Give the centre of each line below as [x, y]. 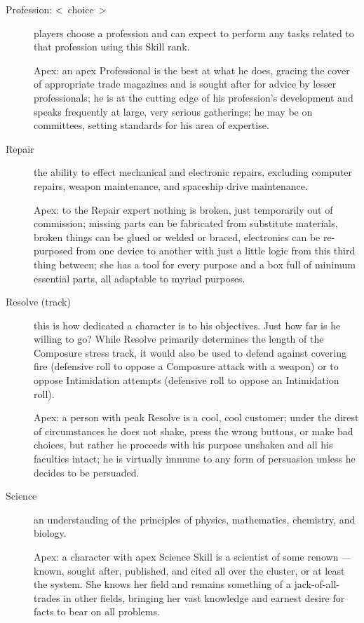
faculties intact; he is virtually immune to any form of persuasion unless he [195, 459]
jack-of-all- [317, 584]
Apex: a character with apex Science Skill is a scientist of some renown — [193, 556]
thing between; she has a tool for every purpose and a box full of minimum [195, 264]
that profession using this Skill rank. [112, 47]
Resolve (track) [38, 302]
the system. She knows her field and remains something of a [162, 584]
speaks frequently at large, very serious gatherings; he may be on [173, 111]
